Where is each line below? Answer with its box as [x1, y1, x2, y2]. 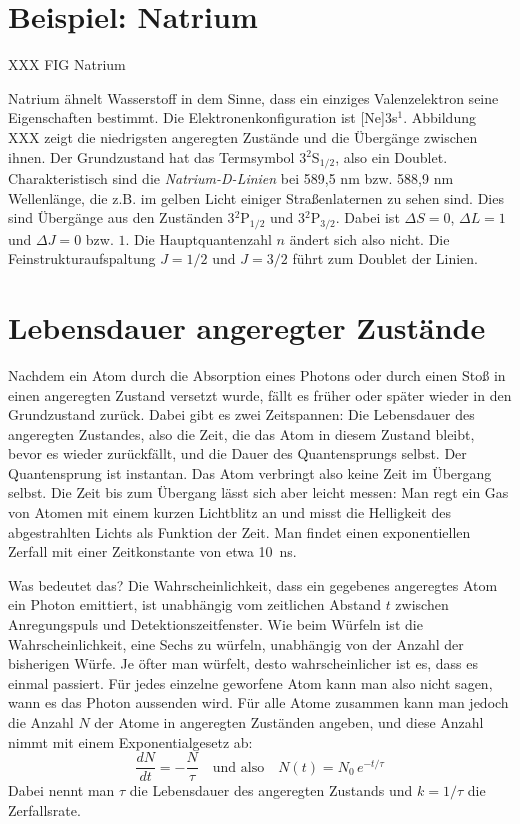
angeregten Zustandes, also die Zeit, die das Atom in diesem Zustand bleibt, [8, 423, 475, 444]
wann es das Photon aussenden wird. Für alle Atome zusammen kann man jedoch [8, 692, 509, 713]
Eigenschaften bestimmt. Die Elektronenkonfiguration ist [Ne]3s [8, 107, 398, 128]
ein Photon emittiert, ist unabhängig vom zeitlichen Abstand [8, 594, 381, 615]
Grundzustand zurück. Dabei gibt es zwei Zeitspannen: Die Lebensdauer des [8, 404, 475, 425]
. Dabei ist [335, 207, 400, 228]
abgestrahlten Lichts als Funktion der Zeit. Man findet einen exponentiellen [8, 521, 471, 542]
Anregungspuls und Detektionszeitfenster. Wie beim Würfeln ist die [8, 614, 423, 635]
